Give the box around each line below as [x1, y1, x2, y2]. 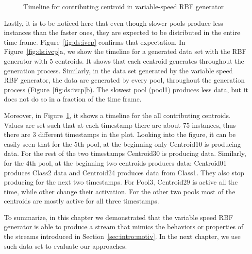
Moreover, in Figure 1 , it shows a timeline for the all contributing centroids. [4, 110, 231, 120]
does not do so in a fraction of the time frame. [4, 94, 142, 104]
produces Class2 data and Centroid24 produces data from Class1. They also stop [4, 167, 245, 177]
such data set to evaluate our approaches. [4, 240, 127, 251]
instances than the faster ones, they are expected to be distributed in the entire [4, 27, 240, 37]
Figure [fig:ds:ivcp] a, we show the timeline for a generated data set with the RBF [4, 46, 247, 56]
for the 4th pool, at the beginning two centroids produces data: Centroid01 [4, 157, 227, 168]
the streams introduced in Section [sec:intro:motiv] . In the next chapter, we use [4, 231, 241, 241]
